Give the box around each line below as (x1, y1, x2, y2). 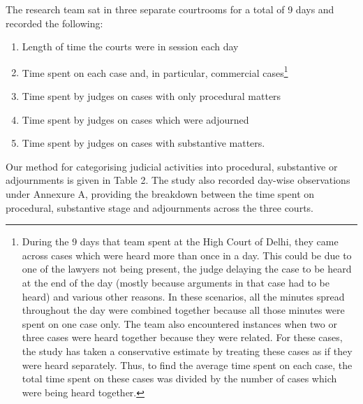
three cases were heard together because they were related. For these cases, (22, 330, 343, 345)
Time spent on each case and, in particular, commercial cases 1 (22, 63, 288, 80)
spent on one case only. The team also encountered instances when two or (22, 316, 337, 331)
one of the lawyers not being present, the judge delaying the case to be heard (22, 261, 352, 276)
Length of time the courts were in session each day (22, 39, 239, 54)
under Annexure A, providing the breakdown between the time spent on (6, 187, 315, 201)
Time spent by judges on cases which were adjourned (22, 112, 249, 127)
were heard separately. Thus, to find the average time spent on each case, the (22, 357, 353, 372)
